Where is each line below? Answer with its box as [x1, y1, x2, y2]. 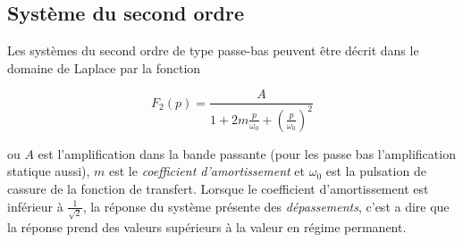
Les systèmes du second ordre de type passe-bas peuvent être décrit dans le [7, 41, 419, 60]
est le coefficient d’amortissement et [109, 162, 305, 180]
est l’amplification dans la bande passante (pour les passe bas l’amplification [38, 144, 456, 163]
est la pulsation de [325, 162, 426, 180]
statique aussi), [7, 162, 90, 180]
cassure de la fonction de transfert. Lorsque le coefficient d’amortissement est [7, 179, 429, 197]
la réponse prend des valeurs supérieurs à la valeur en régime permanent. [7, 218, 407, 237]
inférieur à [7, 196, 63, 215]
